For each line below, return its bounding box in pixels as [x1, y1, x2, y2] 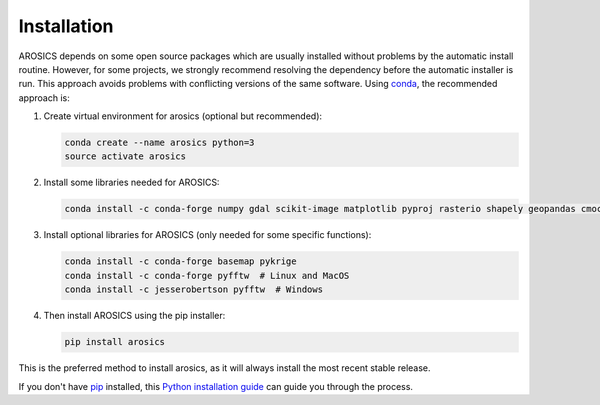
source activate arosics [64, 151, 187, 162]
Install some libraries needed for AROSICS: [43, 176, 220, 189]
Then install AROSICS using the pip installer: [43, 310, 226, 322]
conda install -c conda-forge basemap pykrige [64, 256, 297, 267]
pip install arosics [64, 336, 165, 348]
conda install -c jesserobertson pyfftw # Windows [64, 284, 324, 295]
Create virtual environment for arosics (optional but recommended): [43, 110, 323, 122]
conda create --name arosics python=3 [64, 137, 255, 149]
